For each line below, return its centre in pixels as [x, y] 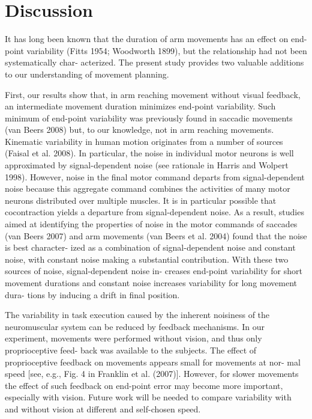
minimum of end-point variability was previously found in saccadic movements [149, 118]
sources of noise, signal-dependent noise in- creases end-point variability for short [154, 271]
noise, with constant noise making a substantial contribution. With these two [147, 259]
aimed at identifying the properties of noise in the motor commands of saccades [151, 224]
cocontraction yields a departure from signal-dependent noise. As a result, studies [154, 212]
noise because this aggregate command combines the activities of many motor [148, 188]
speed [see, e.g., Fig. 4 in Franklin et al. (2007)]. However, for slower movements [152, 374]
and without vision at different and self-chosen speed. [103, 408]
